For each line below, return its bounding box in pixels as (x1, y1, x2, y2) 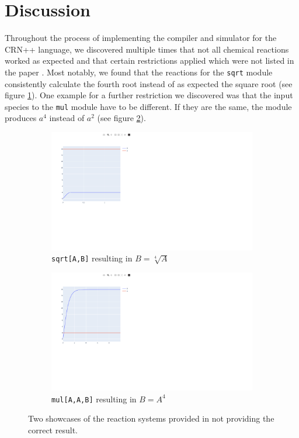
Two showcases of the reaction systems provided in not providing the (28, 412, 274, 425)
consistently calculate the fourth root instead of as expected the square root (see (5, 77, 293, 89)
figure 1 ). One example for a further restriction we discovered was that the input (5, 89, 293, 101)
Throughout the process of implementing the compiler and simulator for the (5, 32, 277, 44)
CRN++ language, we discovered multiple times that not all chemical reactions (5, 43, 289, 55)
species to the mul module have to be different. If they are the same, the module (5, 100, 292, 112)
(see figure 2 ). (97, 112, 146, 124)
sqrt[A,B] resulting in (51, 252, 133, 264)
